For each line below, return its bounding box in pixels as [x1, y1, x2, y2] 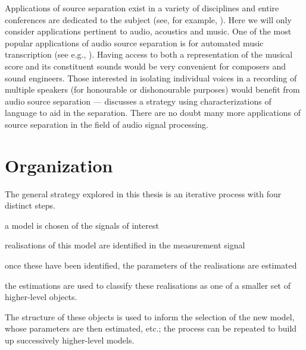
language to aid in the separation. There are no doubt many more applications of [5, 106, 301, 119]
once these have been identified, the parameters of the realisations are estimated [5, 259, 297, 272]
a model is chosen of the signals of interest [5, 219, 159, 231]
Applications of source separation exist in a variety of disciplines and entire [5, 2, 279, 14]
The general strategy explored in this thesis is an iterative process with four [5, 187, 282, 200]
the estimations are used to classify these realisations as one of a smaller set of [5, 279, 291, 291]
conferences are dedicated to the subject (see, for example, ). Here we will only [5, 13, 292, 26]
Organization [5, 153, 113, 177]
